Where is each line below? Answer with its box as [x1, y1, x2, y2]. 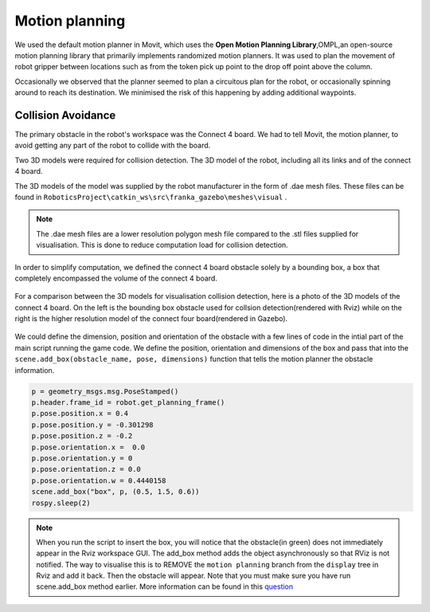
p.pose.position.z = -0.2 [31, 431, 133, 441]
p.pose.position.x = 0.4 [31, 409, 129, 418]
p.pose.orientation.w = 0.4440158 [31, 476, 166, 485]
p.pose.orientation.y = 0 [31, 453, 133, 462]
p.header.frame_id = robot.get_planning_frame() [31, 398, 225, 407]
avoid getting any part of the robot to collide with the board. [14, 140, 211, 151]
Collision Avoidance [14, 108, 116, 122]
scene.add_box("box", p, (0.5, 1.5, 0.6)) [31, 487, 200, 496]
